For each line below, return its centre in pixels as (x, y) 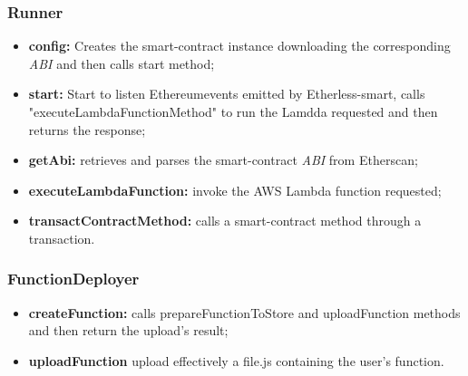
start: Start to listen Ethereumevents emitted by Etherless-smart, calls (227, 94)
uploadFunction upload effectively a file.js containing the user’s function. (236, 360)
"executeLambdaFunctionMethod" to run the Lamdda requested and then (233, 111)
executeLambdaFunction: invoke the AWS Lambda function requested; (235, 190)
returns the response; (87, 129)
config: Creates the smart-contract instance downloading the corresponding (239, 46)
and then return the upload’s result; (128, 330)
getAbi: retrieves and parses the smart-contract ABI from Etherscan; (223, 160)
